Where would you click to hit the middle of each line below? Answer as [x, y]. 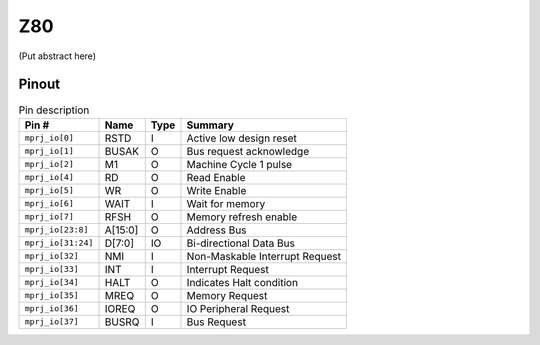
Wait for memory [226, 203]
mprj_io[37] [51, 321]
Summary [210, 125]
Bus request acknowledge [248, 151]
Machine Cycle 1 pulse [239, 164]
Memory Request [227, 295]
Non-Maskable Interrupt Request [264, 256]
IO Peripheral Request [238, 308]
